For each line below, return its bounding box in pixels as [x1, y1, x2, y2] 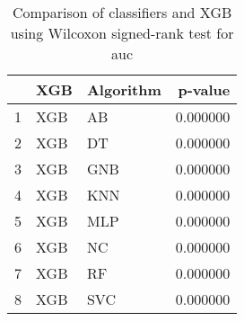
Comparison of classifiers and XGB [12, 2, 232, 22]
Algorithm [86, 79, 161, 100]
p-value [178, 79, 231, 100]
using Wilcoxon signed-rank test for [10, 22, 234, 43]
